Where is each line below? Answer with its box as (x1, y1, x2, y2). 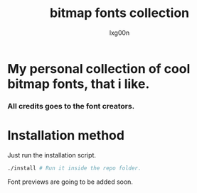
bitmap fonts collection (49, 5, 190, 21)
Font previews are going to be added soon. (7, 177, 134, 186)
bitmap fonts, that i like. (7, 76, 150, 92)
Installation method (7, 128, 124, 143)
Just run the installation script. (7, 150, 97, 159)
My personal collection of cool (7, 60, 191, 77)
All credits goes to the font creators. (7, 101, 135, 111)
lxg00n (109, 28, 130, 37)
